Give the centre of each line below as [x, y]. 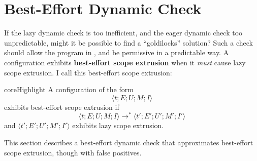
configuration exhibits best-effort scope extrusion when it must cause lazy [125, 62]
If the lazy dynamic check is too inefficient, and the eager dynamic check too [123, 33]
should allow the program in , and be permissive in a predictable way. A [117, 52]
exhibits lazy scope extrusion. [118, 125]
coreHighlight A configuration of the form [69, 89]
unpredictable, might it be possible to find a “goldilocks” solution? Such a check [128, 42]
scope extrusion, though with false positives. [73, 152]
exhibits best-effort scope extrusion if [62, 107]
